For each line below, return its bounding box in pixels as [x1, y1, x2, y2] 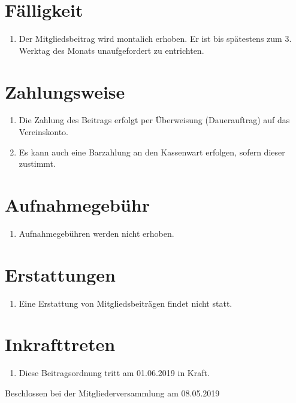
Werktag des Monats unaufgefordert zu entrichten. [19, 44, 204, 56]
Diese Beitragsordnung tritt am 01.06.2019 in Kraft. [19, 367, 210, 379]
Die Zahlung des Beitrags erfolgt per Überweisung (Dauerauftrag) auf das [19, 114, 290, 126]
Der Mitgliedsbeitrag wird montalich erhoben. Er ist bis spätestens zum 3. [19, 32, 292, 45]
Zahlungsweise [5, 79, 125, 103]
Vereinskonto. [19, 126, 68, 138]
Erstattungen [5, 262, 116, 286]
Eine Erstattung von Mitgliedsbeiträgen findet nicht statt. [19, 297, 232, 309]
